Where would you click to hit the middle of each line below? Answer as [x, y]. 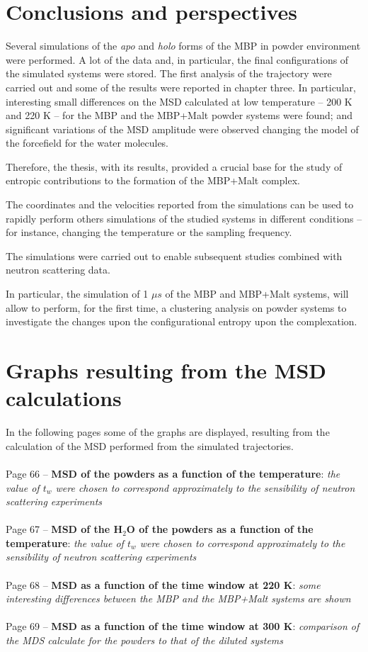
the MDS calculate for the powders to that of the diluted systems [145, 640]
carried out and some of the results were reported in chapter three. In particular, [181, 87]
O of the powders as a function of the [220, 529]
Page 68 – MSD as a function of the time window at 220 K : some [163, 584]
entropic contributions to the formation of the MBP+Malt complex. [153, 180]
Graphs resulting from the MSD [166, 370]
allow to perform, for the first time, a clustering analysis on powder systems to [176, 307]
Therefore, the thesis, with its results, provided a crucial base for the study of [174, 166]
